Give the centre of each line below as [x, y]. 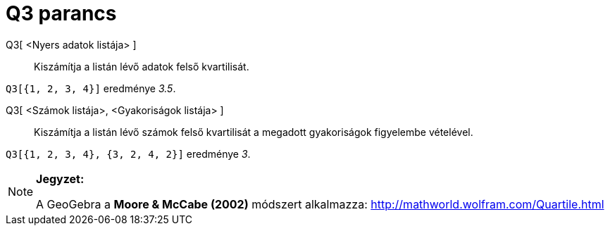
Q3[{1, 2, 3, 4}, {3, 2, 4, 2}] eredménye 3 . [128, 154]
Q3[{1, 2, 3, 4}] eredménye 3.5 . [91, 88]
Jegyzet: [60, 179]
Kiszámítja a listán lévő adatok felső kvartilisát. [142, 66]
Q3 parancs [61, 13]
